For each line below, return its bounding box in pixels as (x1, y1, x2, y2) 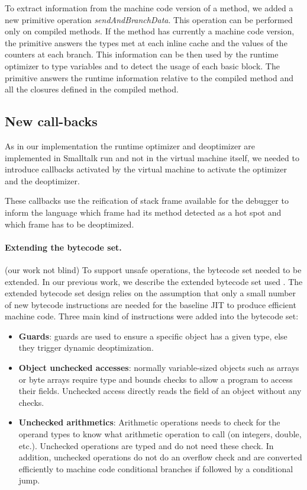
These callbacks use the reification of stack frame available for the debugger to (5, 194, 289, 207)
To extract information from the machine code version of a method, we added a (5, 2, 293, 14)
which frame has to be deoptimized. (5, 217, 134, 230)
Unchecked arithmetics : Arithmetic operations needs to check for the (18, 416, 280, 428)
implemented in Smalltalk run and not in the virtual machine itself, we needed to (5, 151, 299, 164)
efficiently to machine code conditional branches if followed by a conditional (18, 462, 293, 475)
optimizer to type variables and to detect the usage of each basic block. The (5, 59, 280, 72)
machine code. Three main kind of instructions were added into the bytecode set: (5, 310, 299, 322)
